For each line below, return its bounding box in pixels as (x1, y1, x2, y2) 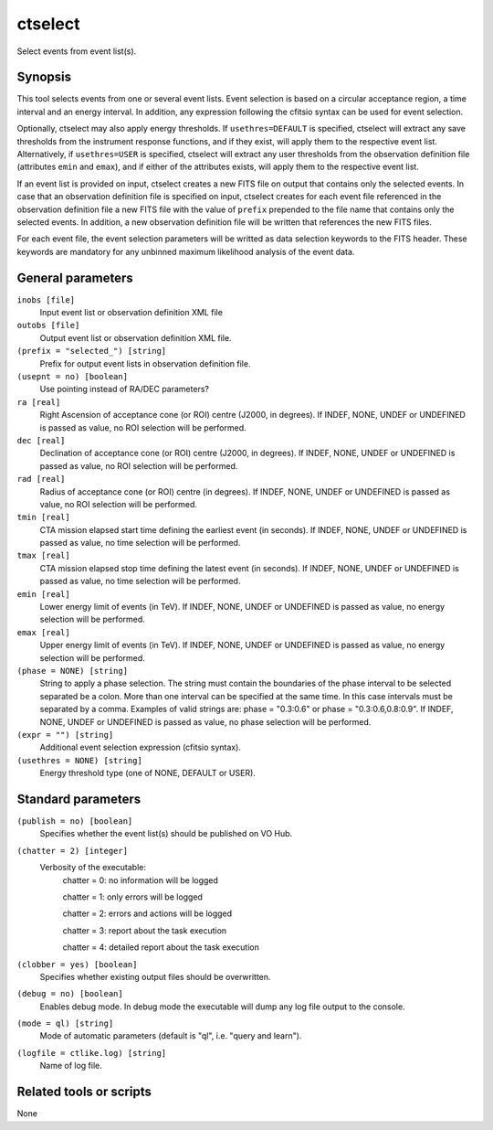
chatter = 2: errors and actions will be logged (62, 908, 233, 919)
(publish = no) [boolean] (16, 816, 133, 826)
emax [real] (16, 627, 70, 637)
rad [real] (16, 474, 66, 485)
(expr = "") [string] (16, 730, 114, 740)
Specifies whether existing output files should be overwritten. (39, 971, 271, 982)
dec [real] (16, 435, 66, 445)
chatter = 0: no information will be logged (62, 874, 219, 886)
